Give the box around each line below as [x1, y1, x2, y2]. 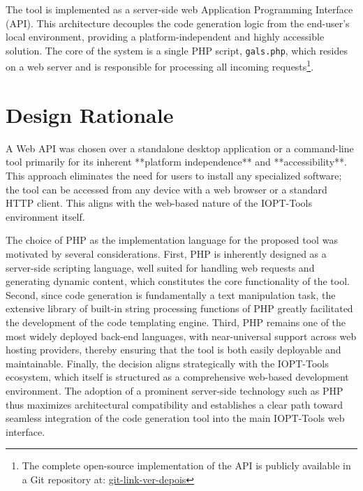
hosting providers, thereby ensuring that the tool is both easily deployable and [6, 342, 341, 357]
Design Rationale [6, 100, 174, 129]
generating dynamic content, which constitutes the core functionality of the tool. [6, 274, 350, 288]
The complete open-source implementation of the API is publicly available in [22, 458, 351, 473]
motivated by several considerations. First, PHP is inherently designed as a [6, 246, 327, 261]
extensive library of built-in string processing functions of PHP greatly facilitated [6, 301, 353, 316]
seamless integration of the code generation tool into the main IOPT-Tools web [6, 411, 345, 425]
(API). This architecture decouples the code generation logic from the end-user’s [6, 15, 350, 30]
